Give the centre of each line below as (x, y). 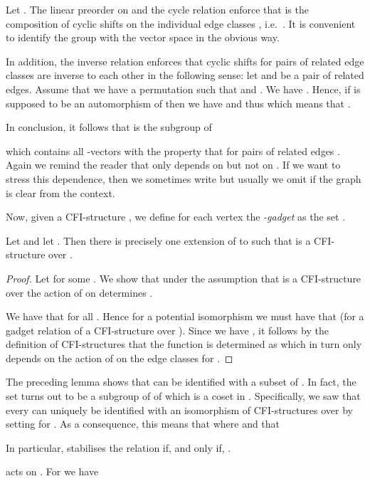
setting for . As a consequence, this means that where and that (143, 424)
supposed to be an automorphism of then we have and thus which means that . (178, 103)
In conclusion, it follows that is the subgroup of (109, 127)
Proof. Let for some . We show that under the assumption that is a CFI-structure (184, 278)
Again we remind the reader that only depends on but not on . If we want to (173, 165)
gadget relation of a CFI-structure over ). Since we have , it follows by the (167, 330)
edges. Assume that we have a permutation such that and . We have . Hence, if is (183, 89)
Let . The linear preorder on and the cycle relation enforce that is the (157, 9)
